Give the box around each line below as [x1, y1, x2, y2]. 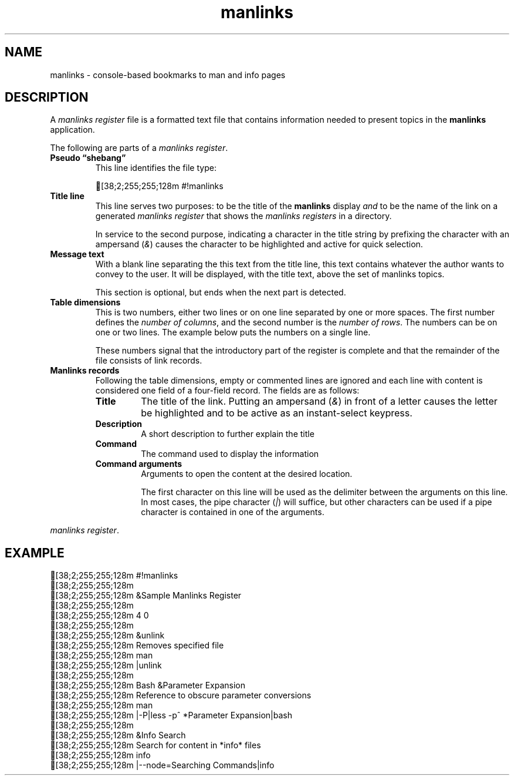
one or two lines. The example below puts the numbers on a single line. [95, 327, 371, 338]
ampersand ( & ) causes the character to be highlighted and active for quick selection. [95, 239, 423, 250]
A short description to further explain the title [141, 429, 315, 439]
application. [50, 125, 95, 135]
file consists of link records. [95, 355, 202, 366]
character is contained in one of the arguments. [141, 507, 324, 517]
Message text [50, 249, 104, 260]
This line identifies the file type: [95, 163, 217, 173]
